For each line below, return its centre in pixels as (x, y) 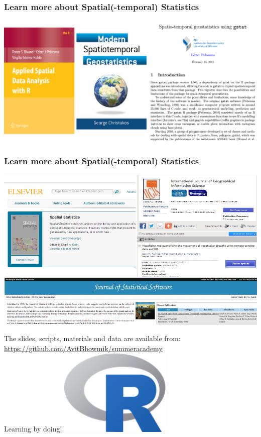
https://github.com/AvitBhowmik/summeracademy (83, 348)
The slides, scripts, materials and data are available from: (92, 338)
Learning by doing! (33, 429)
